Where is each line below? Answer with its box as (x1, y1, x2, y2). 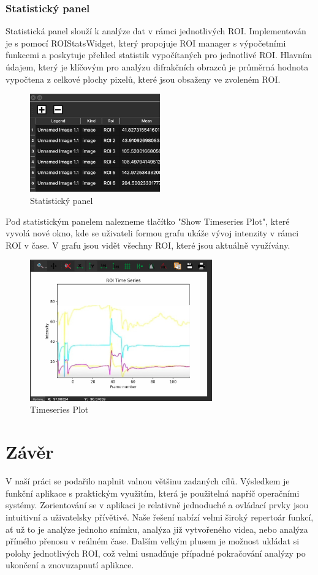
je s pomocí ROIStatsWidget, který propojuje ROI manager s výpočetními (6, 36, 286, 49)
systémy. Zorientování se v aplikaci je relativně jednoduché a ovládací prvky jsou (6, 498, 309, 511)
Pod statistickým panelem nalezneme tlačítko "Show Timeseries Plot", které (6, 214, 290, 227)
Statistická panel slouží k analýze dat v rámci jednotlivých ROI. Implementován (6, 24, 306, 37)
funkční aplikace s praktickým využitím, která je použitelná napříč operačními (6, 486, 300, 499)
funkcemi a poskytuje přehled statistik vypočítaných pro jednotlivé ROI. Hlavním (6, 48, 312, 61)
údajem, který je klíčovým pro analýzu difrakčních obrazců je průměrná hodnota (6, 61, 309, 73)
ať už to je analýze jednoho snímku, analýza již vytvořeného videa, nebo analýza (6, 522, 308, 535)
